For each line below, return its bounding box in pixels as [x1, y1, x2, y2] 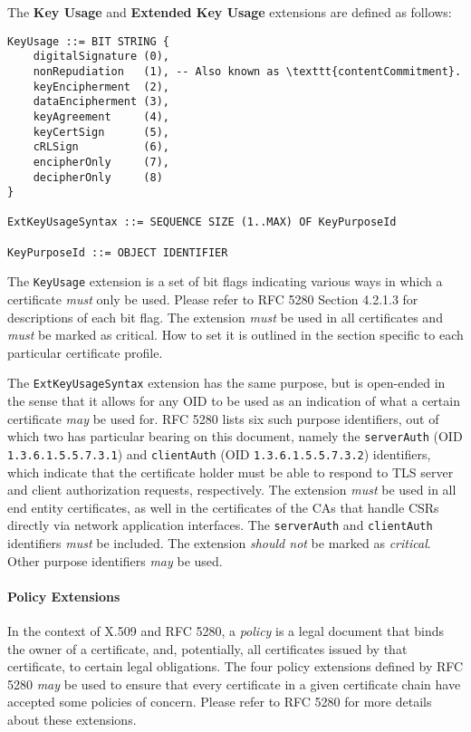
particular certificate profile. [7, 342, 163, 361]
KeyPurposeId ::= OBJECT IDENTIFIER [7, 246, 228, 259]
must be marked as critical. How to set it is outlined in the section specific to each [7, 325, 464, 344]
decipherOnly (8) [33, 170, 163, 184]
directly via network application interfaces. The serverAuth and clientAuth [7, 515, 433, 535]
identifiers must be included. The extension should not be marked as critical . [7, 534, 431, 553]
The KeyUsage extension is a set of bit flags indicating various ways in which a [7, 272, 443, 291]
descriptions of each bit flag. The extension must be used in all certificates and [7, 307, 443, 326]
